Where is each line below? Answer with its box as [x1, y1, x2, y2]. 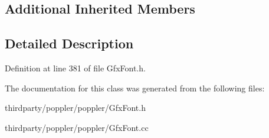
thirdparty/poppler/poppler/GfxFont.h [5, 101, 146, 114]
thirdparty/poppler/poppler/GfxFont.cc [5, 121, 149, 133]
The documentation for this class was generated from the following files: [5, 81, 265, 94]
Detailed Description [5, 34, 134, 52]
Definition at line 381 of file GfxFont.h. [5, 61, 146, 74]
